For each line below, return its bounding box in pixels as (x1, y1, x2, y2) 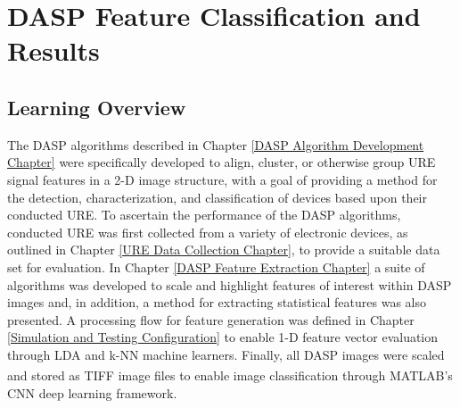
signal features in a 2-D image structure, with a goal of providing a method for (7, 170, 438, 188)
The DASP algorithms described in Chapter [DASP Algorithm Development (7, 135, 424, 154)
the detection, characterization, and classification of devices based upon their (7, 187, 427, 206)
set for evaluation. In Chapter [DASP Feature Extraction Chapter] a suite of (7, 257, 425, 276)
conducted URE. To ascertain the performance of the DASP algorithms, (7, 205, 401, 224)
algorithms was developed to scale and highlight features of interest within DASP (7, 275, 452, 294)
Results (7, 32, 100, 69)
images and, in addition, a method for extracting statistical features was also (7, 293, 426, 312)
